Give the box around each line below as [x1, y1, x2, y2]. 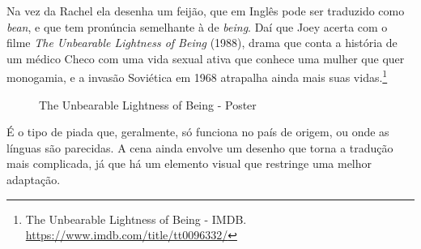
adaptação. [6, 171, 61, 187]
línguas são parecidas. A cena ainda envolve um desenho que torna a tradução [6, 139, 393, 156]
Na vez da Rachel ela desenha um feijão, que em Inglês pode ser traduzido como [6, 2, 405, 19]
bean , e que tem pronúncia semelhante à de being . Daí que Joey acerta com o [6, 18, 388, 35]
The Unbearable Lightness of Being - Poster [39, 96, 257, 113]
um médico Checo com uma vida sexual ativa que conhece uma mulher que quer [6, 49, 405, 67]
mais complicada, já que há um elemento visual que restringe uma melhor [6, 155, 372, 172]
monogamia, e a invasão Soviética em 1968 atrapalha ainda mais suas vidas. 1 [6, 67, 388, 86]
